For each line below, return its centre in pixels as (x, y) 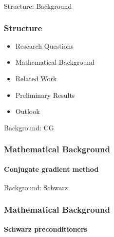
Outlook (28, 111)
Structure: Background (38, 6)
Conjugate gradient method (51, 169)
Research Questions (44, 46)
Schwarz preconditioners (46, 229)
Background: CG (29, 127)
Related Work (36, 78)
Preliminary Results (45, 95)
